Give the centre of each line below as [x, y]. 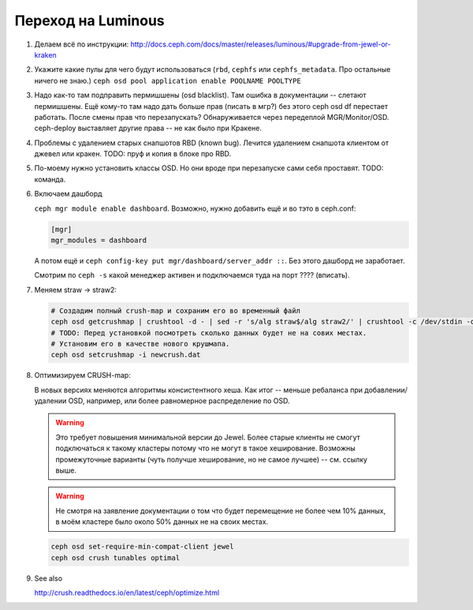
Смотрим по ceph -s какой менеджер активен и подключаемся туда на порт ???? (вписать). [192, 275]
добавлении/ [385, 390]
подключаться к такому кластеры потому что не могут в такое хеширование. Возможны [206, 448]
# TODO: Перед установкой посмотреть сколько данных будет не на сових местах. [209, 333]
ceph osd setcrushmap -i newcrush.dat [126, 355]
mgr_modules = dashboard [99, 240]
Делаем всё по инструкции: [82, 44]
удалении [50, 401]
